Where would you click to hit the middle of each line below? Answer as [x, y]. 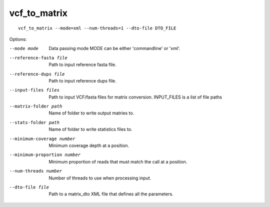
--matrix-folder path [36, 106]
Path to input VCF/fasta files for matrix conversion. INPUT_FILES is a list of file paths [135, 97]
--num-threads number [36, 171]
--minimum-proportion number [45, 155]
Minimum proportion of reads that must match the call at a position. [118, 161]
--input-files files [34, 90]
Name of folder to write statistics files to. [90, 129]
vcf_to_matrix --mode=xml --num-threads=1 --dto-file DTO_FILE [97, 28]
